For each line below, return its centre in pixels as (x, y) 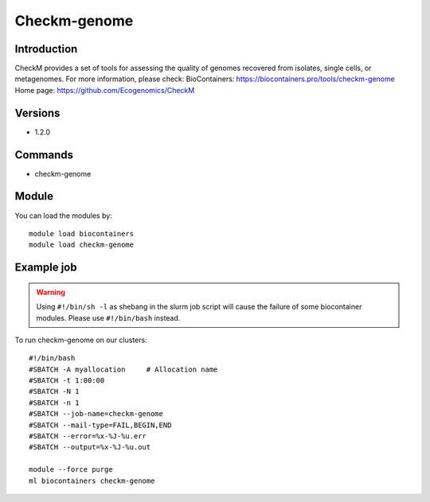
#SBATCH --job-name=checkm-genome (96, 414)
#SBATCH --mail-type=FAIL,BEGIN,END (100, 425)
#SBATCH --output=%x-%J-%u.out (90, 447)
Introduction (46, 49)
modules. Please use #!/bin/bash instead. (108, 317)
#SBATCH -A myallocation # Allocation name (123, 369)
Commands (44, 155)
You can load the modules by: (64, 216)
